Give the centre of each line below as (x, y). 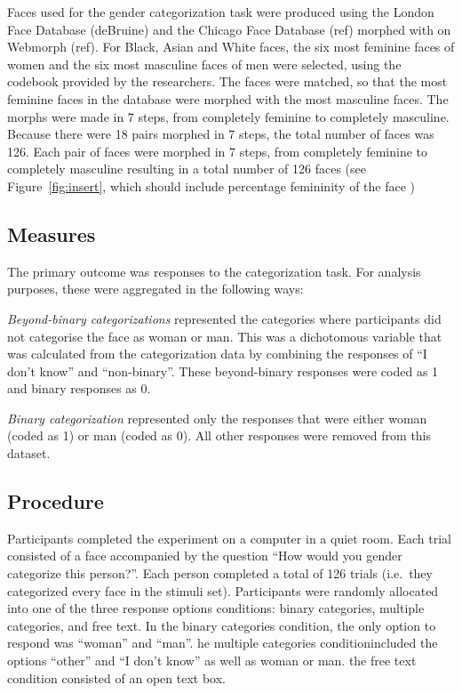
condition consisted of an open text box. (116, 677)
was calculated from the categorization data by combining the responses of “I (217, 354)
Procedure (56, 501)
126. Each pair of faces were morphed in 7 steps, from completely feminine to (218, 151)
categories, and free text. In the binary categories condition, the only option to (222, 625)
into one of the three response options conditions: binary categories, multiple (216, 608)
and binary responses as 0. (79, 388)
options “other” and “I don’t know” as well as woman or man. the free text (212, 661)
